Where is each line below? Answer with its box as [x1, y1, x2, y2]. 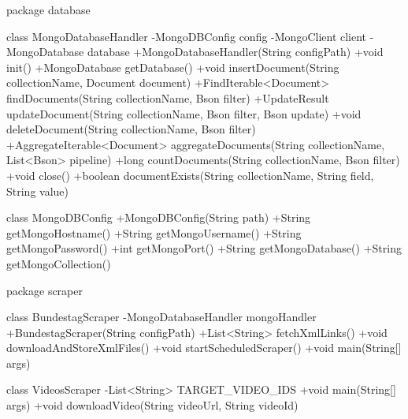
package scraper [6, 282, 83, 298]
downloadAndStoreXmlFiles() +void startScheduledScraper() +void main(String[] [6, 339, 402, 356]
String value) [6, 182, 69, 199]
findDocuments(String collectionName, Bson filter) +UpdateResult [6, 89, 329, 106]
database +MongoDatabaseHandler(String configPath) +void [87, 43, 384, 60]
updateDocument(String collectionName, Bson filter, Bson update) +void [6, 105, 362, 122]
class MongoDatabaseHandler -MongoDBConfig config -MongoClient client [6, 28, 367, 44]
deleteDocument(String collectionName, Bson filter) [6, 121, 256, 137]
